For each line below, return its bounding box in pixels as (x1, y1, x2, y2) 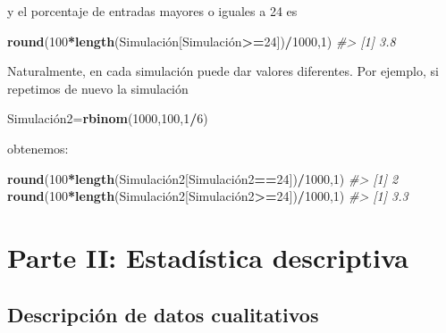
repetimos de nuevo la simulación (7, 79, 189, 97)
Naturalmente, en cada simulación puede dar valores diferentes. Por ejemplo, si (7, 62, 439, 80)
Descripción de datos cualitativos (7, 300, 319, 328)
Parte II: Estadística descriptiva (7, 238, 408, 275)
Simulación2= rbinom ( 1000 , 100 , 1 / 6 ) (7, 109, 208, 128)
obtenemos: (7, 138, 69, 157)
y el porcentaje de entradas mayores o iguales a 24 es (7, 2, 298, 20)
